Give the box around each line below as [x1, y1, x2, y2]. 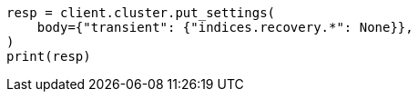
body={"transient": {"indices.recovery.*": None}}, [36, 20, 413, 35]
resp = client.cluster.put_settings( [6, 5, 276, 20]
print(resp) [6, 49, 91, 64]
